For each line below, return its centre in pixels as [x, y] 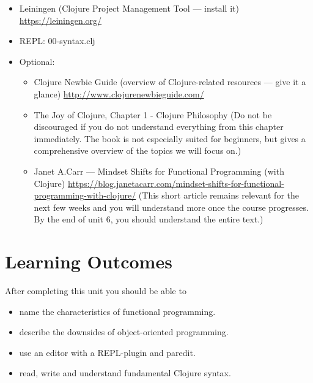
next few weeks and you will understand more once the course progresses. [171, 207]
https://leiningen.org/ [61, 20]
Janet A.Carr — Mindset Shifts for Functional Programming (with [159, 171]
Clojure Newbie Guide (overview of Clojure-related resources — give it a [170, 82]
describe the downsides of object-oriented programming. [124, 332]
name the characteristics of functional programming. [117, 311]
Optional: [37, 61]
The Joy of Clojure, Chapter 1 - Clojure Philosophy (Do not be [153, 114]
